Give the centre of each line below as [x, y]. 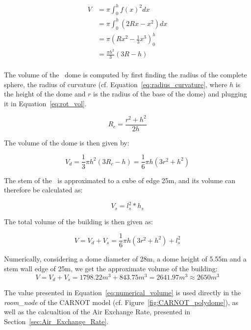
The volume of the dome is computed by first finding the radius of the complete [125, 74]
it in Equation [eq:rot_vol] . [45, 103]
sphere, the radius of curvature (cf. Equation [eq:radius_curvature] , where [116, 84]
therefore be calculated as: [43, 190]
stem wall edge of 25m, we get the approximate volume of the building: [111, 268]
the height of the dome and [45, 94]
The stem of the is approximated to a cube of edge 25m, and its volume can [120, 180]
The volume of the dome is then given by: [67, 142]
